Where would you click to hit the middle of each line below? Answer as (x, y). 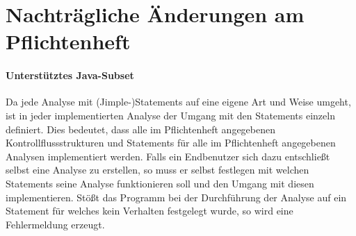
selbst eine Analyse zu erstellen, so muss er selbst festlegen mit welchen (157, 170)
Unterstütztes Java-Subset (70, 75)
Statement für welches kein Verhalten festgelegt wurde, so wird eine (149, 211)
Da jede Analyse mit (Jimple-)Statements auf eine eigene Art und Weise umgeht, (178, 102)
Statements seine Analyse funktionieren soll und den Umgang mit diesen (160, 183)
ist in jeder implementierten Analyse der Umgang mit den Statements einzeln (170, 115)
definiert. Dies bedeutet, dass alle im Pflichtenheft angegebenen (140, 129)
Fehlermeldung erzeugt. (55, 224)
